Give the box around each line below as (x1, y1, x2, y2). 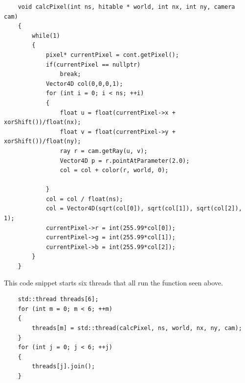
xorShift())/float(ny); (4, 138, 81, 145)
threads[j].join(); (32, 363, 95, 370)
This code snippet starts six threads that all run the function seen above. (4, 277, 223, 287)
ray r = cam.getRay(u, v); (60, 147, 148, 154)
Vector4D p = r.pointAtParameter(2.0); (60, 157, 190, 164)
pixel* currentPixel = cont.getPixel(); (45, 51, 179, 58)
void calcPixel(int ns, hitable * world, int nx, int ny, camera (18, 3, 235, 10)
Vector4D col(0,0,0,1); (45, 80, 123, 87)
